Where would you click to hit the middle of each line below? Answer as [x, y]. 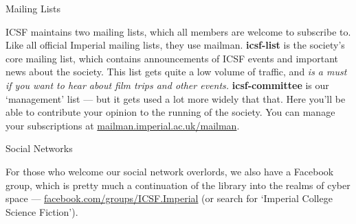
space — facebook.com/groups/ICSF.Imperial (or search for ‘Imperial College [169, 198]
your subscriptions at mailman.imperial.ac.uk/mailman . [123, 125]
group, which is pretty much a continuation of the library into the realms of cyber [178, 185]
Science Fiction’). [42, 211]
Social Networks [39, 148]
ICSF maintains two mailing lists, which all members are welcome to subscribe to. [178, 31]
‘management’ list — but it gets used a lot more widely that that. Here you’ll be [176, 98]
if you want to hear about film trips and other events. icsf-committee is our [167, 85]
